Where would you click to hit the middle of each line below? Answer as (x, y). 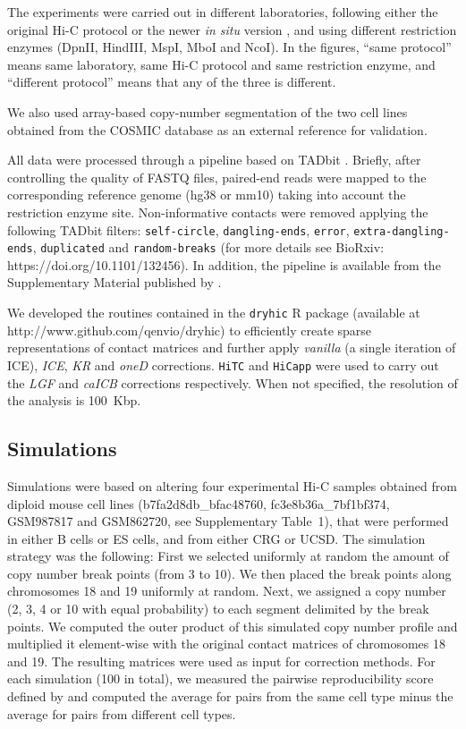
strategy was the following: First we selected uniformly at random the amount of (228, 556)
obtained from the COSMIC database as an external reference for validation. (217, 129)
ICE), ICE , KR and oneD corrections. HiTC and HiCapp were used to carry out (223, 364)
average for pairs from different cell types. (122, 713)
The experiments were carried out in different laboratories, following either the (223, 12)
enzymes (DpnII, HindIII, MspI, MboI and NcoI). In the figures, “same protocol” (229, 47)
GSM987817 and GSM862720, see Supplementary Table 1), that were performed (228, 521)
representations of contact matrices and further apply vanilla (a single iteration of (232, 348)
